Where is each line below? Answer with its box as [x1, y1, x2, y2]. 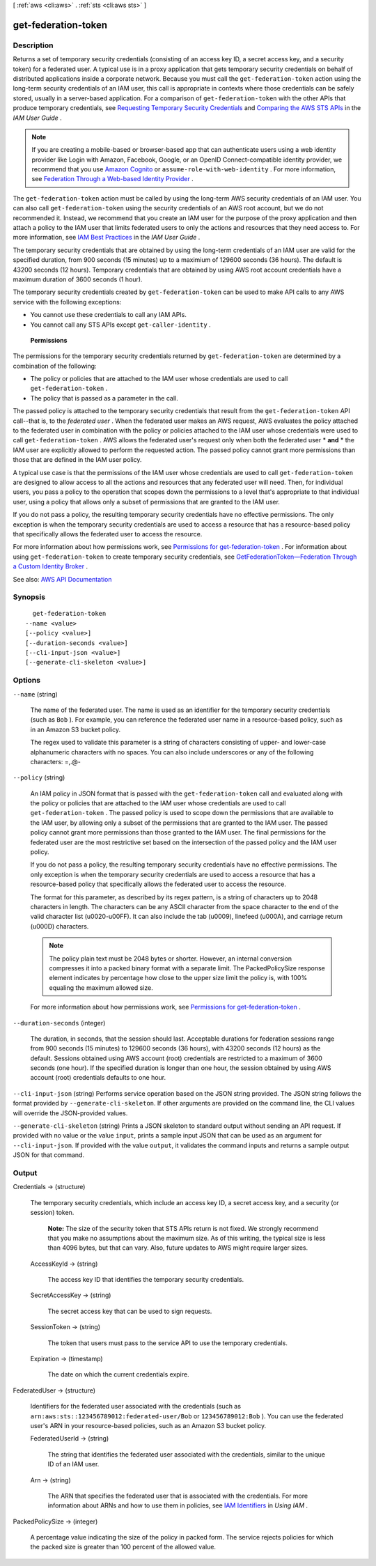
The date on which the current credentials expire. [47, 1370, 189, 1379]
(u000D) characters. [30, 922, 89, 930]
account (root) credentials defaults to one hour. [30, 1073, 166, 1082]
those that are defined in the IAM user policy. [13, 456, 142, 464]
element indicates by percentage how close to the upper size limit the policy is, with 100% [49, 974, 308, 982]
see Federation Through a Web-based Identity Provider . [31, 175, 194, 183]
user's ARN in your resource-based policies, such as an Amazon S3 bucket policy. [30, 1421, 267, 1429]
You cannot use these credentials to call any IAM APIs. [30, 311, 187, 319]
